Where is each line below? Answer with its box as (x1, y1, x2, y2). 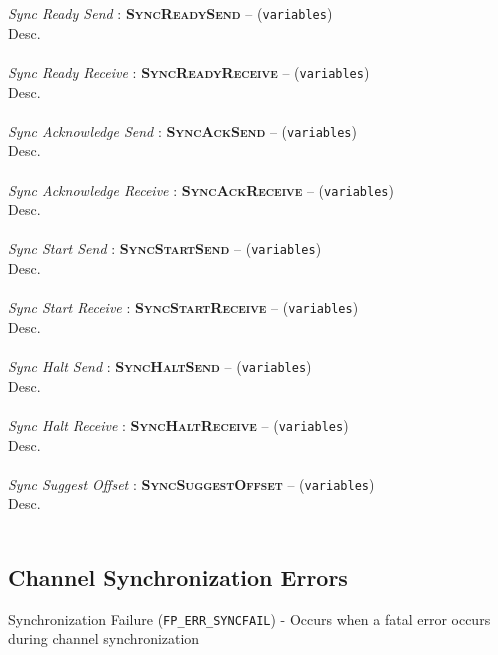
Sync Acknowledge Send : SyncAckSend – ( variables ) (8, 120, 357, 141)
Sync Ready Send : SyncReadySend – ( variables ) (8, 3, 333, 23)
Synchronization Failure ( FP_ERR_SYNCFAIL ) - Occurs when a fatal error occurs (8, 608, 491, 629)
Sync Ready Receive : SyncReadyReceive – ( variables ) (8, 61, 370, 82)
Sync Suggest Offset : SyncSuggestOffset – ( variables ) (8, 473, 375, 494)
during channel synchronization (8, 628, 200, 649)
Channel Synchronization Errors (8, 561, 348, 592)
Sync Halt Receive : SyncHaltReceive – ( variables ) (8, 414, 349, 435)
